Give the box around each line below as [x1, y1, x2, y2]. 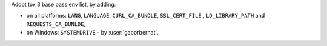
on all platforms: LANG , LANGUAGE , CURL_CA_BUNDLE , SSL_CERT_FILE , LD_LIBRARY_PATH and [26, 12, 265, 19]
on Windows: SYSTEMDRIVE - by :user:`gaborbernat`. [26, 29, 159, 36]
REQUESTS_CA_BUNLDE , [26, 20, 86, 27]
